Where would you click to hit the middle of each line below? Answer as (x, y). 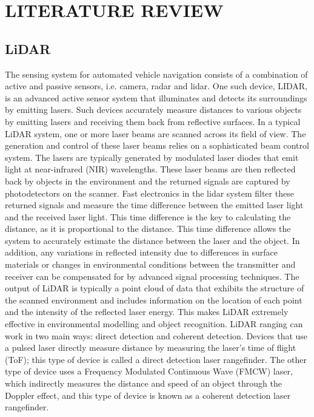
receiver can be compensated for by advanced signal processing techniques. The (152, 276)
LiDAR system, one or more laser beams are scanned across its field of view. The (155, 133)
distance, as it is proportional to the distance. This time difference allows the (148, 229)
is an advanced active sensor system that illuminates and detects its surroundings (156, 97)
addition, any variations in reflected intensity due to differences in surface (142, 252)
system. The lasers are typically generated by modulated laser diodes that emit (152, 157)
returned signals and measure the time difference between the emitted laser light (154, 205)
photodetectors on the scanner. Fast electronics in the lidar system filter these (149, 193)
